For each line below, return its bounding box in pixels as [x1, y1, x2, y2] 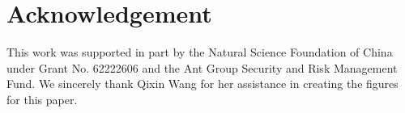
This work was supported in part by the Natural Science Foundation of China [6, 44, 393, 61]
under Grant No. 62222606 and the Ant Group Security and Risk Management [6, 59, 398, 76]
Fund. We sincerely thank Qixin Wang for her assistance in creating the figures [6, 75, 399, 92]
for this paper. [6, 90, 78, 107]
